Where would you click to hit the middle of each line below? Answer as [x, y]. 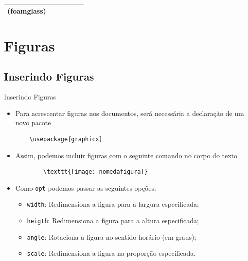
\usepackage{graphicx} [66, 139]
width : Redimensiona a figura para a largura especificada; [113, 204]
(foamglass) [27, 10]
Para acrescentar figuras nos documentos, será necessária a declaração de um [130, 113]
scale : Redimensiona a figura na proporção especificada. [111, 253]
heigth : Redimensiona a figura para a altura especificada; [113, 220]
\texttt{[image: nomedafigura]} [96, 172]
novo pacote [33, 122]
